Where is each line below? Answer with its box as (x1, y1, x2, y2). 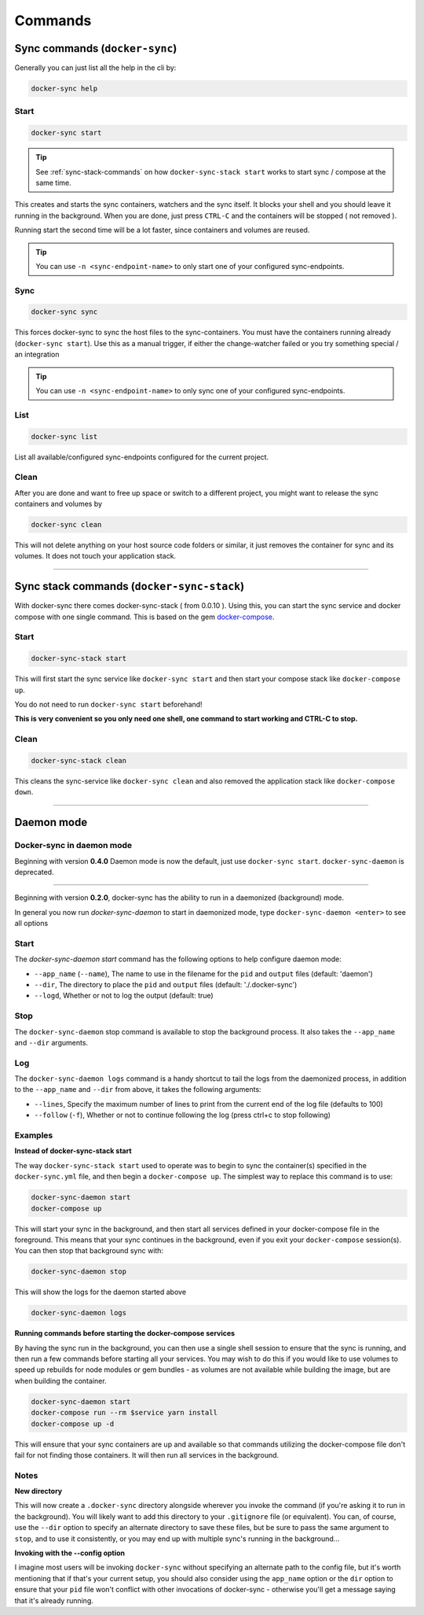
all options (14, 919, 49, 928)
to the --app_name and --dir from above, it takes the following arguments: (14, 1085, 262, 1094)
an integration (14, 350, 60, 360)
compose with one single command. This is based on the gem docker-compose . (14, 612, 275, 621)
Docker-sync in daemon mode (14, 840, 133, 851)
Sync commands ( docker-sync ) (14, 42, 177, 55)
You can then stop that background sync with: (14, 1246, 164, 1255)
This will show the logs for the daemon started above (14, 1287, 187, 1297)
